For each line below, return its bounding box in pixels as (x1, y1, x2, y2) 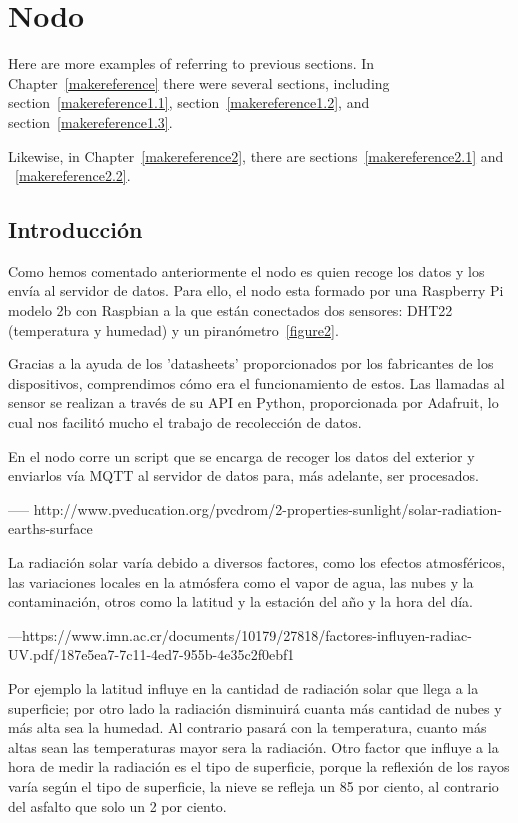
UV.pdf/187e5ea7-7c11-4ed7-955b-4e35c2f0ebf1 (8, 644, 295, 665)
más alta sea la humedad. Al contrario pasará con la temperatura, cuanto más (8, 717, 487, 738)
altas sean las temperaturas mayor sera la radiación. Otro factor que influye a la (8, 736, 499, 757)
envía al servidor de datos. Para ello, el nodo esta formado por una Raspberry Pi (8, 280, 504, 301)
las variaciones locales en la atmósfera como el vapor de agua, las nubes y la (8, 571, 474, 592)
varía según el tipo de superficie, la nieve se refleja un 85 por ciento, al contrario (8, 775, 499, 796)
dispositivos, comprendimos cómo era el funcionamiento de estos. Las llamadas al (8, 372, 505, 393)
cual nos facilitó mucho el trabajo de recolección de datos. (8, 412, 362, 433)
